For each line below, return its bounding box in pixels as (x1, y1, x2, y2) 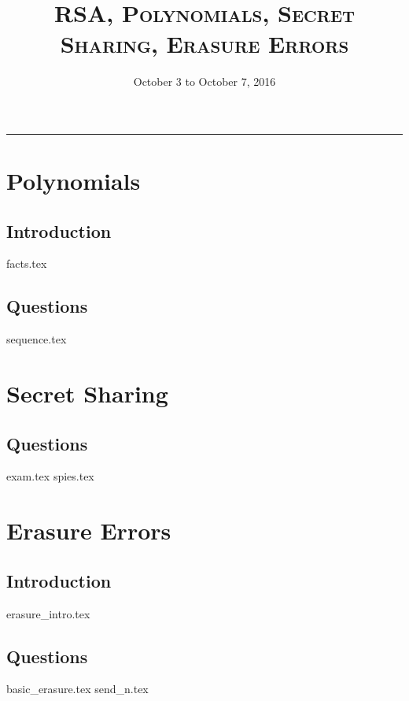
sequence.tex (6, 331, 67, 347)
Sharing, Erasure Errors (60, 28, 349, 60)
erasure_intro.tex (6, 605, 90, 621)
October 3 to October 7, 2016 (133, 73, 276, 90)
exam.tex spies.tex (6, 468, 94, 484)
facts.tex (6, 255, 47, 272)
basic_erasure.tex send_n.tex (6, 681, 149, 697)
